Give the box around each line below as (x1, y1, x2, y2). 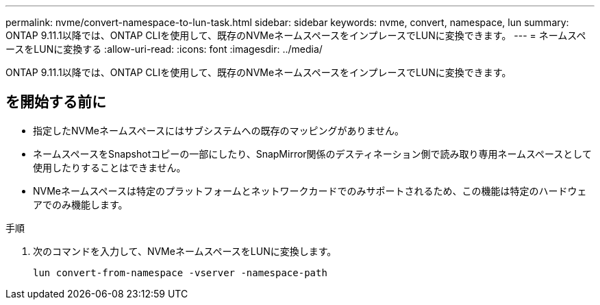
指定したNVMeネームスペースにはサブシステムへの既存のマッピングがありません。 (33, 124, 405, 136)
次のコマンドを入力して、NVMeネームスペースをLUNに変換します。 (33, 245, 337, 257)
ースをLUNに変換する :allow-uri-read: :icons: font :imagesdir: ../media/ (5, 43, 323, 55)
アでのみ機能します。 (33, 198, 128, 210)
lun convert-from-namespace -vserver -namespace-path (33, 267, 327, 278)
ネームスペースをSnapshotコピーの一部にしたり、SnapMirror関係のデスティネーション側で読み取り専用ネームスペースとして (33, 147, 592, 160)
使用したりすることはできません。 (33, 161, 186, 173)
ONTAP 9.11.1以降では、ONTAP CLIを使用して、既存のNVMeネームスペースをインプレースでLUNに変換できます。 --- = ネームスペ (5, 29, 586, 41)
